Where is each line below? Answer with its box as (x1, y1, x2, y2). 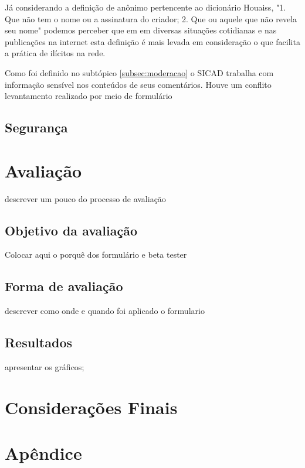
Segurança (5, 118, 68, 136)
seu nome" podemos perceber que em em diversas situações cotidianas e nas (5, 24, 277, 36)
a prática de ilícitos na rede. (5, 47, 106, 59)
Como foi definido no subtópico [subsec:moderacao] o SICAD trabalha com (5, 66, 274, 78)
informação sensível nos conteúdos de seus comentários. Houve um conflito (5, 78, 272, 90)
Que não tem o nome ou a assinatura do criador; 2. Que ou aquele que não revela (5, 12, 297, 25)
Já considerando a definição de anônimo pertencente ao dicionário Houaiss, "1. (5, 1, 286, 13)
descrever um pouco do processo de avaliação (5, 192, 166, 204)
